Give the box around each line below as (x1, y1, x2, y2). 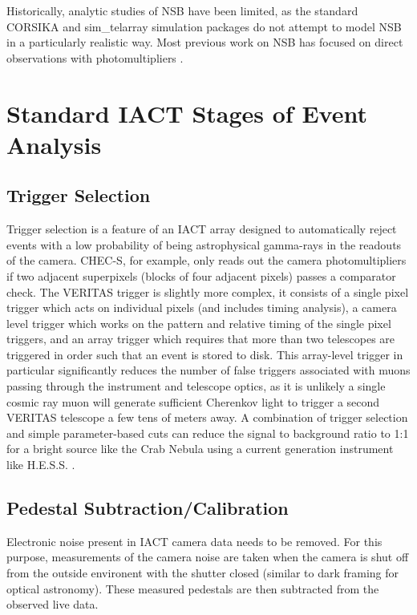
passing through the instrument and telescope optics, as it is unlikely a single (6, 378, 386, 394)
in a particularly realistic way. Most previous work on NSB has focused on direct (6, 34, 403, 51)
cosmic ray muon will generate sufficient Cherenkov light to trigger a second (6, 393, 380, 410)
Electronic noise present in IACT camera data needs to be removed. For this (6, 532, 383, 549)
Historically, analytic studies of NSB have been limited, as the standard (6, 2, 358, 18)
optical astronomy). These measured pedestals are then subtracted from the (6, 580, 379, 597)
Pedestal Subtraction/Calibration (6, 496, 289, 520)
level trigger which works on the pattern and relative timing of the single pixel (6, 314, 391, 331)
